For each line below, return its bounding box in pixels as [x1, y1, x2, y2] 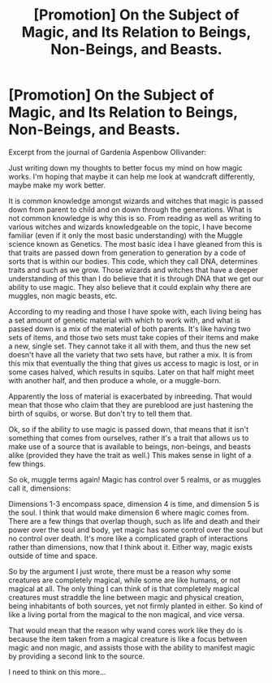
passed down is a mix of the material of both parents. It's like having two [8, 323, 252, 334]
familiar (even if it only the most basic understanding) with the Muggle [8, 230, 244, 240]
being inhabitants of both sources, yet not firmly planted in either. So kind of [8, 601, 263, 611]
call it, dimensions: [8, 483, 71, 493]
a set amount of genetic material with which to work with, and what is [8, 315, 241, 325]
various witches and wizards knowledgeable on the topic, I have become [8, 222, 253, 231]
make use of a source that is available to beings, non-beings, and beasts [8, 441, 252, 452]
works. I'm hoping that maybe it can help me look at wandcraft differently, [8, 171, 256, 181]
